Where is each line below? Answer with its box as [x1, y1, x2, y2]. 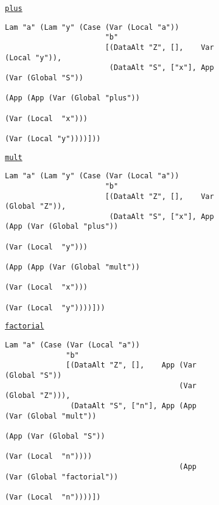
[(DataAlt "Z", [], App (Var [66, 361, 196, 370]
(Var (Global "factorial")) [5, 472, 119, 481]
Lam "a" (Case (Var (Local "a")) [5, 341, 140, 350]
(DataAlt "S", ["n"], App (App [70, 401, 196, 410]
